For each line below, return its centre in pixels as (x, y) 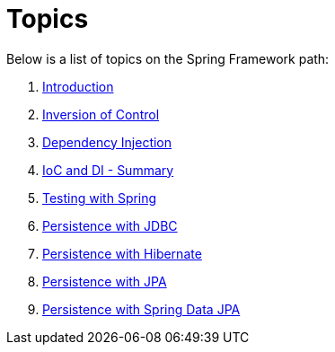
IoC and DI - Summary (108, 170)
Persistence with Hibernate (122, 253)
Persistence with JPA (105, 281)
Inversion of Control (101, 114)
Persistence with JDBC (110, 225)
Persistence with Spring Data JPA (141, 309)
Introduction (78, 86)
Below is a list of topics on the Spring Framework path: (168, 58)
